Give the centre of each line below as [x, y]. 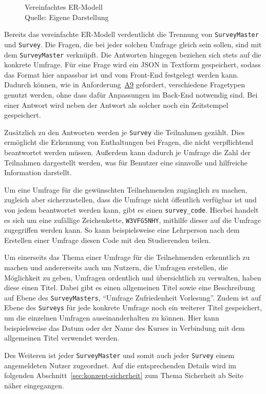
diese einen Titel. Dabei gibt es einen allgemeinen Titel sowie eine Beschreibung [130, 287]
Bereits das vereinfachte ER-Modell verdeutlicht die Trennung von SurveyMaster [131, 34]
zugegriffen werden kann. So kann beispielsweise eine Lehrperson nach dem [122, 230]
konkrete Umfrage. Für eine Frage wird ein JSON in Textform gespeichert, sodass [132, 64]
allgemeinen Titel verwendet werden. [62, 338]
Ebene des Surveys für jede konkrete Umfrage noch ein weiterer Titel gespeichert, [133, 307]
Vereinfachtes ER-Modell [64, 7]
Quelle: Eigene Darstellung [67, 17]
